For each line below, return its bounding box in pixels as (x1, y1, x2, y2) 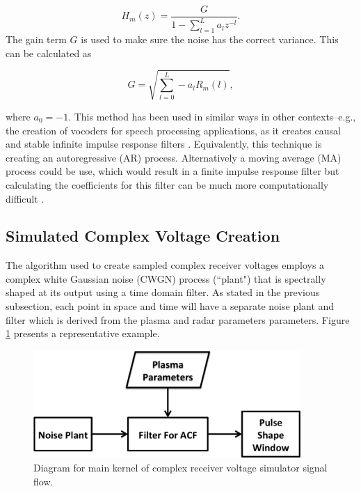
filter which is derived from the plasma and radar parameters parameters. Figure (6, 312, 350, 327)
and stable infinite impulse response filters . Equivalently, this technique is (6, 137, 322, 151)
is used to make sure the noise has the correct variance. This (81, 32, 339, 47)
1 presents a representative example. (6, 326, 160, 341)
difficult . (6, 191, 45, 205)
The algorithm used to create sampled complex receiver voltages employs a (6, 258, 325, 272)
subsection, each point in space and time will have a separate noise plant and (6, 299, 335, 313)
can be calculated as (6, 45, 92, 60)
